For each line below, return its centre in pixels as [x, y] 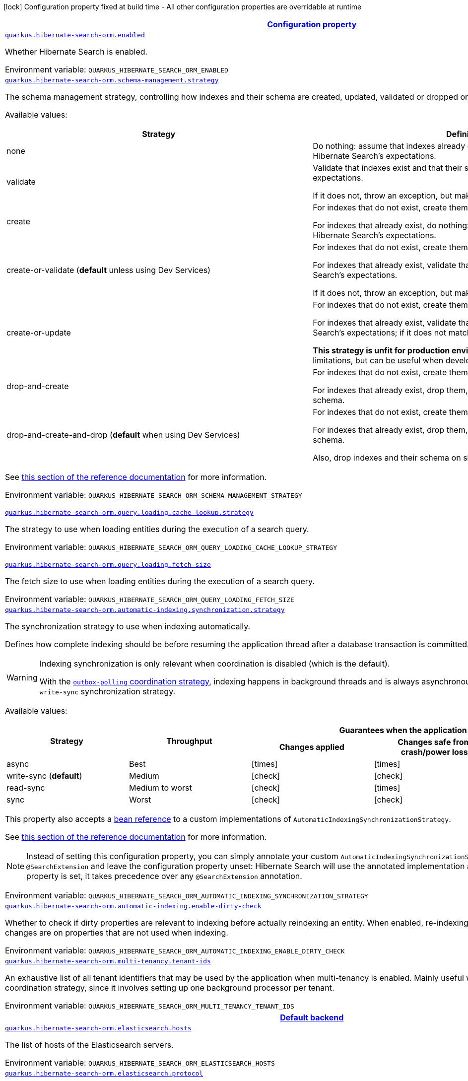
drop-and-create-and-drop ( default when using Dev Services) [123, 435]
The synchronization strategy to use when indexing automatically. [128, 626]
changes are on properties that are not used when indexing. [117, 933]
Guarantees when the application [403, 730]
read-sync [26, 788]
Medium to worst [160, 788]
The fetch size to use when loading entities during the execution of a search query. [160, 581]
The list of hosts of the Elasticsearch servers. [89, 1045]
